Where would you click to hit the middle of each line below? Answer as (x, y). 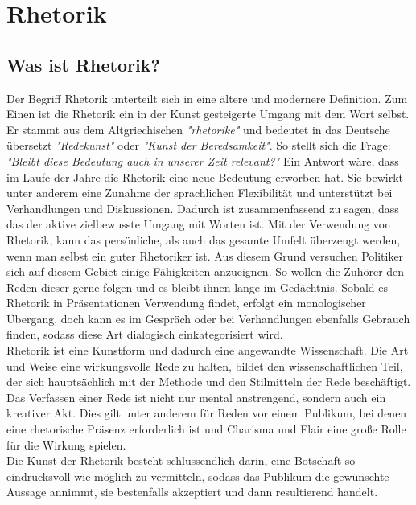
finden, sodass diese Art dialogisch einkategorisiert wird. (145, 334)
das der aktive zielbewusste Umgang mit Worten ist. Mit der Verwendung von (199, 224)
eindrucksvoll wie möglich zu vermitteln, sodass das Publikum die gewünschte (198, 476)
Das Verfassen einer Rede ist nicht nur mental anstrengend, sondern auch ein (196, 397)
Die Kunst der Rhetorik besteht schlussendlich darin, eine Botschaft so (181, 460)
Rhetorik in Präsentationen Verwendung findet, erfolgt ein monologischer (186, 303)
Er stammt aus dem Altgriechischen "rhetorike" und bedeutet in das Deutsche (198, 129)
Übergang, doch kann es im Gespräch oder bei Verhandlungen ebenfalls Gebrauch (208, 318)
